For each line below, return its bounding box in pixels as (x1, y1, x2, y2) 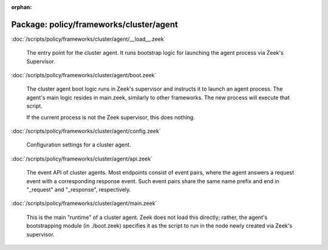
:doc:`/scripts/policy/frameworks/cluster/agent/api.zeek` (11, 155, 153, 162)
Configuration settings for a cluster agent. (26, 141, 131, 148)
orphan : (11, 4, 32, 10)
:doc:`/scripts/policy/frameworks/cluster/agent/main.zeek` (11, 200, 157, 207)
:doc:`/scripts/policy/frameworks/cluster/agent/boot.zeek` (11, 72, 157, 79)
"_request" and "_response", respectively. (26, 186, 131, 193)
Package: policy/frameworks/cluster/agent (11, 19, 179, 30)
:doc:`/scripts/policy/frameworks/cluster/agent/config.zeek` (11, 128, 161, 135)
